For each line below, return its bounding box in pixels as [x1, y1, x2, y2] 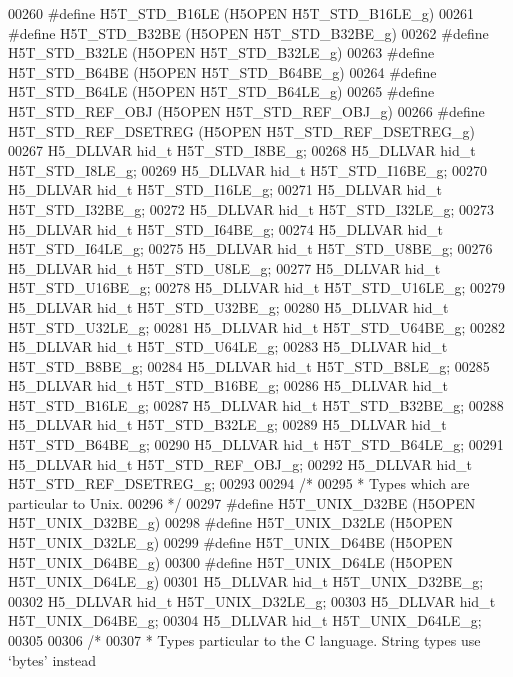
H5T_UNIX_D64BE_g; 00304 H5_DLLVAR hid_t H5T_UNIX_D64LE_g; [8, 610, 482, 631]
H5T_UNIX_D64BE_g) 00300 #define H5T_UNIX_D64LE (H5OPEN [8, 551, 453, 572]
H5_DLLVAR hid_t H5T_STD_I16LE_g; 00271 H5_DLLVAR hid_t [8, 179, 442, 200]
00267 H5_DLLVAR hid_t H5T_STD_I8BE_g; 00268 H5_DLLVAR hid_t [8, 140, 476, 161]
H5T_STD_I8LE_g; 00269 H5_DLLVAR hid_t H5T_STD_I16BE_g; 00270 [8, 159, 488, 180]
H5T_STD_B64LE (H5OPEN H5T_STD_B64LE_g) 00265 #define [8, 81, 435, 102]
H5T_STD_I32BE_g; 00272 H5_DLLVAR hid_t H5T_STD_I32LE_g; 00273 [8, 198, 495, 219]
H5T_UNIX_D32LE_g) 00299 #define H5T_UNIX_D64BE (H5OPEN [8, 532, 453, 553]
